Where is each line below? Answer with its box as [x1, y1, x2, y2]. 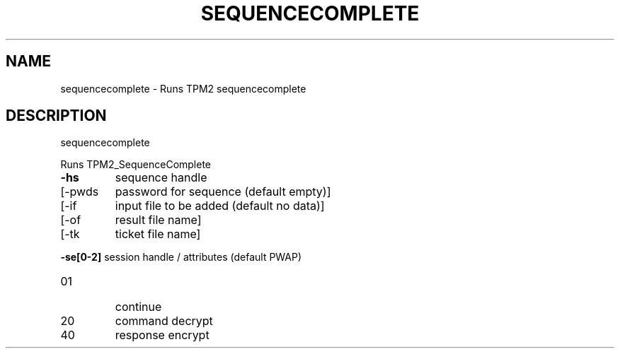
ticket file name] [115, 227, 201, 242]
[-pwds [60, 184, 99, 199]
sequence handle [115, 170, 207, 185]
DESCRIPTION [6, 107, 107, 125]
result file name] [115, 213, 202, 228]
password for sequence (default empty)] [115, 184, 331, 199]
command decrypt [115, 314, 213, 329]
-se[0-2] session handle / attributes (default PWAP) [60, 251, 302, 264]
